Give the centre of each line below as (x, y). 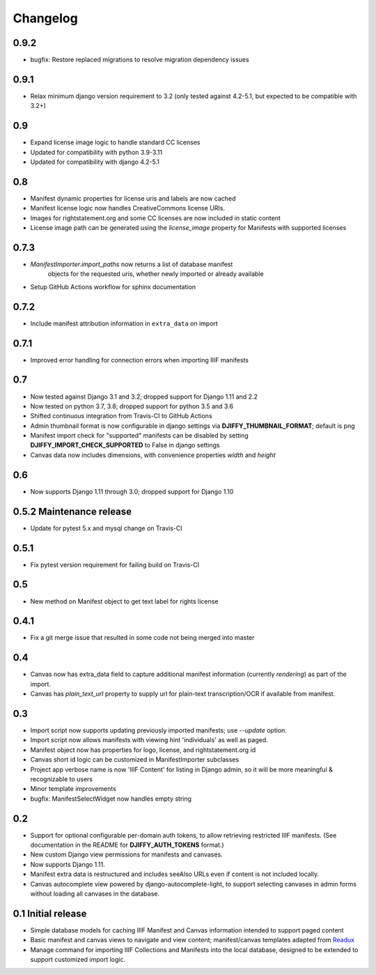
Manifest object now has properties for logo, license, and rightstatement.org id (143, 750)
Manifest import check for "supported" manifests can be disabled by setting (139, 436)
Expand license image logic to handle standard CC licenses (115, 142)
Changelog (45, 18)
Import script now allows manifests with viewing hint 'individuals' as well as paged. (149, 740)
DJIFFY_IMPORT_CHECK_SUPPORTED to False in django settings (125, 445)
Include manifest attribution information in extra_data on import (124, 323)
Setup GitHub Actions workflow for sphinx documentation (113, 286)
